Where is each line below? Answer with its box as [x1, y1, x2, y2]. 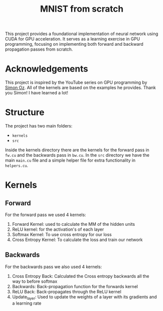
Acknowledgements [5, 63, 89, 74]
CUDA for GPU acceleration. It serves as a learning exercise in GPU [5, 36, 140, 42]
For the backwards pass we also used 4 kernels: [5, 264, 102, 270]
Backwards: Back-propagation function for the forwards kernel [12, 283, 138, 289]
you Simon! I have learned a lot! [5, 90, 68, 96]
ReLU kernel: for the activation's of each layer [12, 226, 104, 232]
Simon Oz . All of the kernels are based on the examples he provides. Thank [5, 85, 156, 91]
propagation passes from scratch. [5, 46, 73, 52]
